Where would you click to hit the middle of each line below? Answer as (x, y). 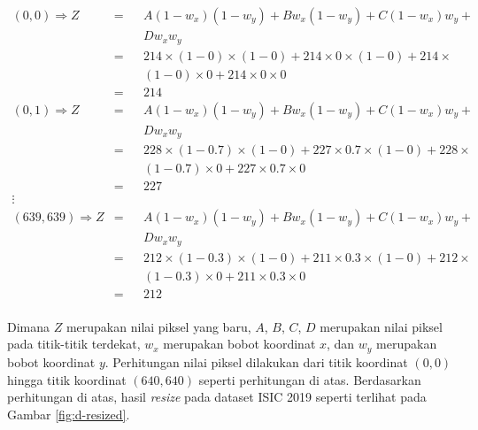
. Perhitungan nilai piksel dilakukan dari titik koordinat (256, 361)
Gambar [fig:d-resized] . (69, 414)
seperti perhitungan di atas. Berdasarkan (310, 379)
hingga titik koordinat (67, 379)
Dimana (29, 326)
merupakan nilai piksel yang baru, (158, 326)
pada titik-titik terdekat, (74, 344)
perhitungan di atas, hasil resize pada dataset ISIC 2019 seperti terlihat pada (217, 397)
